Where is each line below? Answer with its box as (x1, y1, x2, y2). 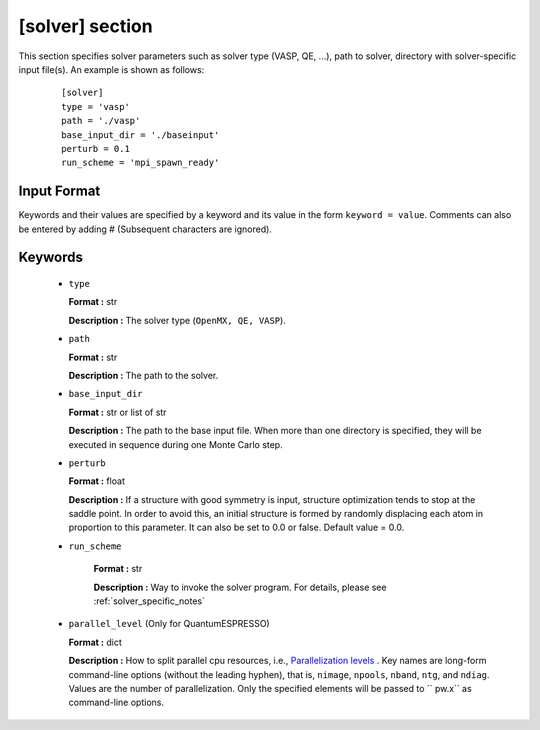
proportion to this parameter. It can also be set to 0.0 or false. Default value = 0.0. (68, 521, 405, 534)
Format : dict (68, 636, 122, 648)
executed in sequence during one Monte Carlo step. (68, 438, 284, 450)
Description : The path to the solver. (68, 369, 219, 381)
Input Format (18, 183, 101, 200)
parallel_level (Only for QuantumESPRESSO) (68, 618, 270, 630)
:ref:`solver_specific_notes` (93, 595, 205, 607)
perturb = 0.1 (61, 143, 130, 154)
